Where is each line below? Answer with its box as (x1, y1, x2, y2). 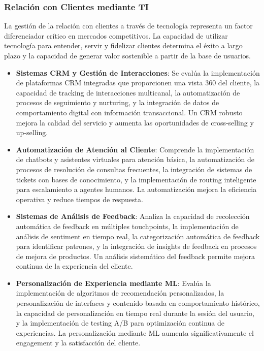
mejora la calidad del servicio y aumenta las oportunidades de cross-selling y (16, 117, 254, 127)
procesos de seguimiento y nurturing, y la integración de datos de (16, 97, 219, 108)
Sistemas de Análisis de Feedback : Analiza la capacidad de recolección (16, 211, 250, 221)
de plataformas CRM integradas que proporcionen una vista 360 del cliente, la (16, 77, 260, 88)
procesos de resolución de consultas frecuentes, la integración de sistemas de (16, 164, 252, 174)
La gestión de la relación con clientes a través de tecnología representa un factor (4, 20, 253, 31)
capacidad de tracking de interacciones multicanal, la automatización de (16, 87, 240, 98)
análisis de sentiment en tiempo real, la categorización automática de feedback (16, 231, 260, 241)
